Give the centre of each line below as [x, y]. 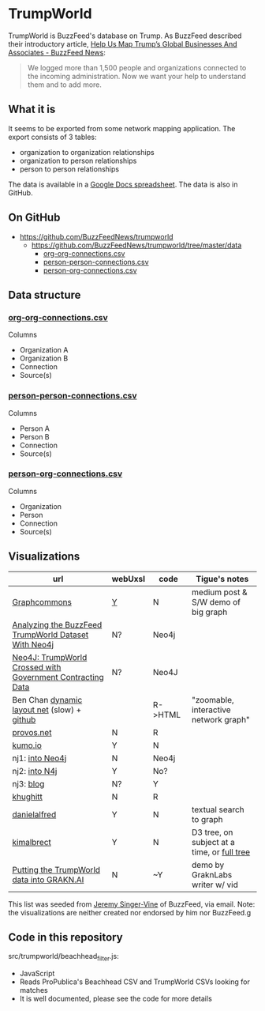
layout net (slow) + [47, 710]
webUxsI [129, 579]
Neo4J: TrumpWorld [50, 657]
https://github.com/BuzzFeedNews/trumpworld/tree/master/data [136, 245]
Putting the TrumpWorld [56, 870]
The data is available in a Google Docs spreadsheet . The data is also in [123, 184]
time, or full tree [221, 852]
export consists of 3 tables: [52, 137]
